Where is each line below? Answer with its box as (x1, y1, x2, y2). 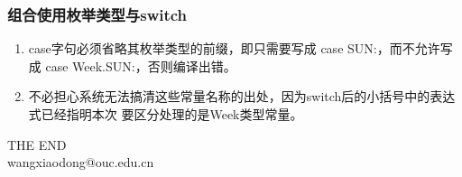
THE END (7, 135, 67, 154)
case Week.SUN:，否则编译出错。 (45, 56, 236, 75)
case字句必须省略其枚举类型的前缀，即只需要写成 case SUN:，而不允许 (28, 39, 440, 58)
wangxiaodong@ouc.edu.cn (7, 153, 154, 172)
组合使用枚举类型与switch (7, 3, 188, 25)
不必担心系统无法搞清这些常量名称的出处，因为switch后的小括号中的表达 (28, 87, 456, 106)
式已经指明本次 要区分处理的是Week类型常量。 (28, 105, 303, 123)
